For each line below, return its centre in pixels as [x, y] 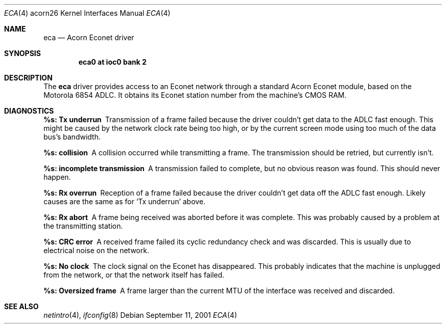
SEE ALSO [21, 306]
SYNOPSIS [23, 53]
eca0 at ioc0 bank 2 [113, 62]
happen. [57, 177]
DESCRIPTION [29, 78]
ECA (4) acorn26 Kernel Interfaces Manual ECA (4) [87, 13]
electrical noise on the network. [96, 250]
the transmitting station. [83, 226]
